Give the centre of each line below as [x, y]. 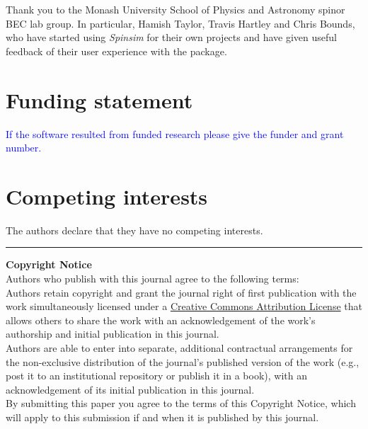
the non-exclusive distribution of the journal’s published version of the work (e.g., [183, 361]
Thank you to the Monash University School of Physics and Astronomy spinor [176, 9]
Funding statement [99, 99]
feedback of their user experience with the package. [116, 51]
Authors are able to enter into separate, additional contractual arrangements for [179, 347]
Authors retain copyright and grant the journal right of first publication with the [181, 292]
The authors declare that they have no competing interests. [134, 230]
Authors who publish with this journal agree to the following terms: [153, 278]
